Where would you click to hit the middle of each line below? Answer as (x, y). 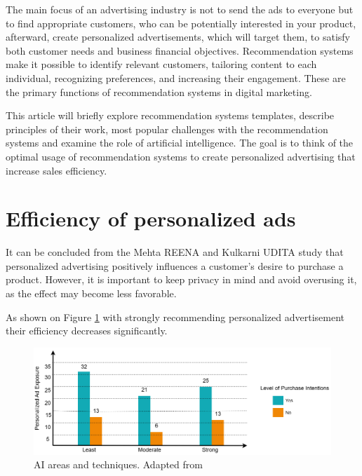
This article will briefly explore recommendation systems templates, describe (170, 115)
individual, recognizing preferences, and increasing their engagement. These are (176, 77)
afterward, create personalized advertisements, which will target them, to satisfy (178, 37)
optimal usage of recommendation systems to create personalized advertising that (181, 156)
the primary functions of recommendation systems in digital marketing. (159, 91)
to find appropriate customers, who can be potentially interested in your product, (181, 23)
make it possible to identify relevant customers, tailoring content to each (161, 64)
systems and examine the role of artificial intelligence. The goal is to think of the (180, 143)
